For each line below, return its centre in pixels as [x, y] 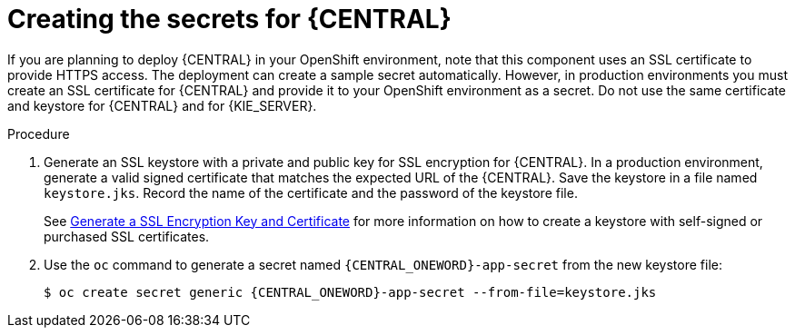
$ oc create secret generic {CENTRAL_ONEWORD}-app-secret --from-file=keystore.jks [350, 292]
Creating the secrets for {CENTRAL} [229, 19]
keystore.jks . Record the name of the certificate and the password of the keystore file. [311, 192]
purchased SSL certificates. [127, 236]
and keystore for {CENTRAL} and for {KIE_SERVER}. [162, 105]
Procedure [39, 133]
